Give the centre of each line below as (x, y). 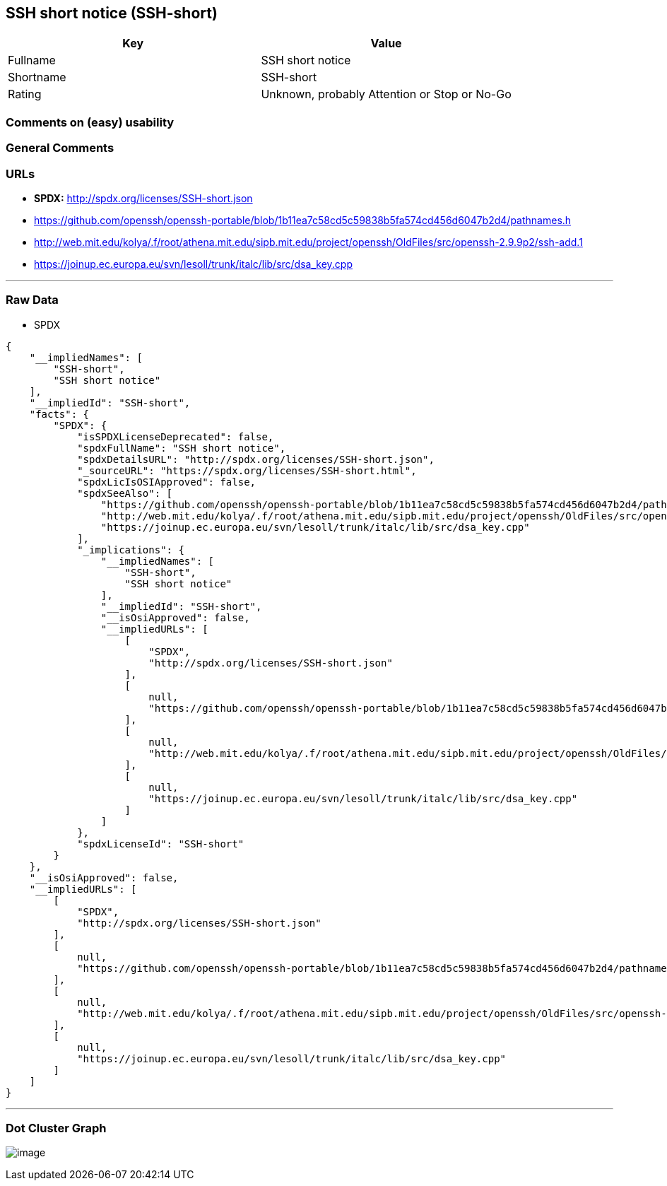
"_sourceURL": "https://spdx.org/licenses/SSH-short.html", (247, 470)
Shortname (37, 77)
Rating (25, 94)
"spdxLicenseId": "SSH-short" (161, 844)
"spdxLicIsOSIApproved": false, (167, 482)
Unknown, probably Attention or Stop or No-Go (386, 94)
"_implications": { (131, 550)
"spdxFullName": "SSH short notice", (182, 448)
